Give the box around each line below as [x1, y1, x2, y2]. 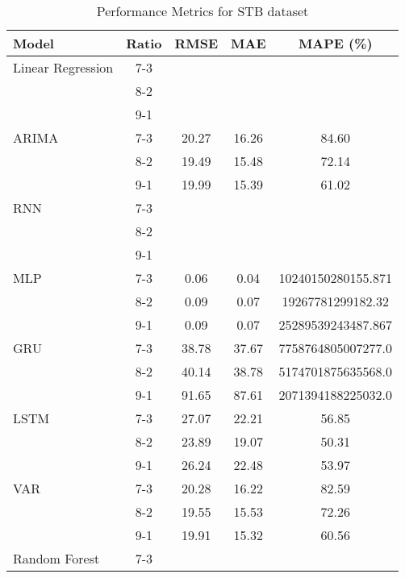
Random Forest [13, 549, 100, 568]
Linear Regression [13, 58, 114, 77]
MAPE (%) [298, 34, 373, 52]
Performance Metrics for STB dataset [96, 2, 309, 20]
